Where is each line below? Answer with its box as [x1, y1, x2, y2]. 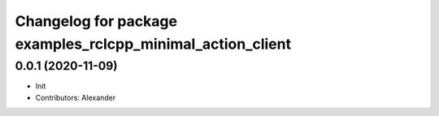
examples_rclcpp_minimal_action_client [15, 35, 292, 53]
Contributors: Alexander [35, 92, 116, 102]
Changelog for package [15, 12, 178, 30]
